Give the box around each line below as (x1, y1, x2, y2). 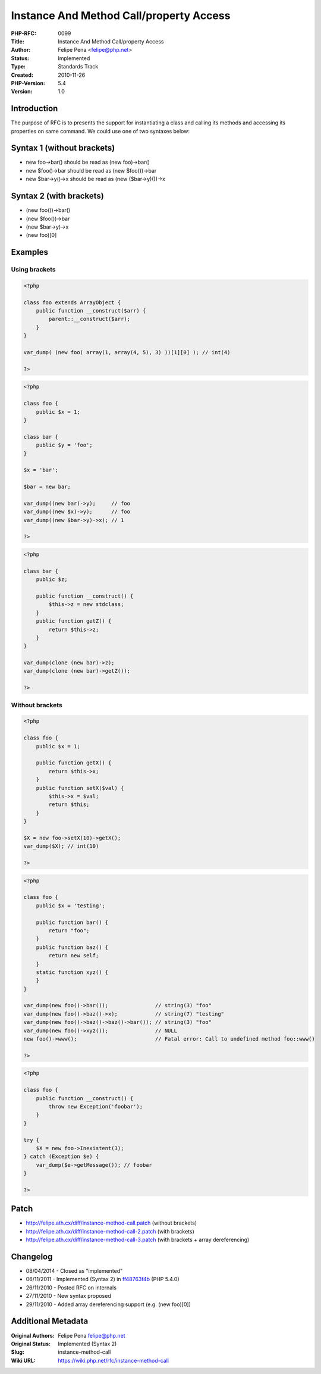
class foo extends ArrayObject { (23, 299, 121, 306)
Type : (11, 63, 26, 70)
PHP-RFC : (11, 30, 37, 37)
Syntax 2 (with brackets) (11, 191, 104, 201)
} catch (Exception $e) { (23, 1153, 99, 1160)
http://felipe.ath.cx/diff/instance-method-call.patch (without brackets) (26, 1219, 197, 1226)
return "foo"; (48, 927, 90, 934)
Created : (11, 71, 34, 79)
